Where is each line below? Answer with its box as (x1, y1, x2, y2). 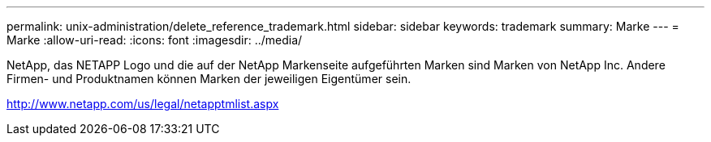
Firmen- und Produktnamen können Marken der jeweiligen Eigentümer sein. (6, 72, 412, 86)
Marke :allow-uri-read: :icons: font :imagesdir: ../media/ (6, 33, 303, 47)
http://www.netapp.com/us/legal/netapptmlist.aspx (6, 97, 279, 111)
